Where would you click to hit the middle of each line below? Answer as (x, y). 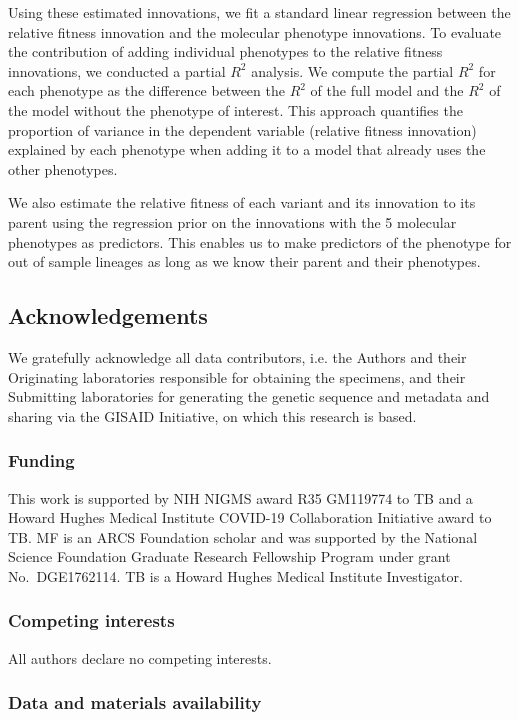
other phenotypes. (63, 168)
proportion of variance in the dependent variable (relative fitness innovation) (242, 129)
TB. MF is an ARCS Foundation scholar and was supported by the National (243, 536)
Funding (41, 460)
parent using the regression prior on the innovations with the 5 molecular (232, 221)
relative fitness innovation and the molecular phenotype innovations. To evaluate (255, 31)
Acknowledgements (108, 315)
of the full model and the (387, 90)
